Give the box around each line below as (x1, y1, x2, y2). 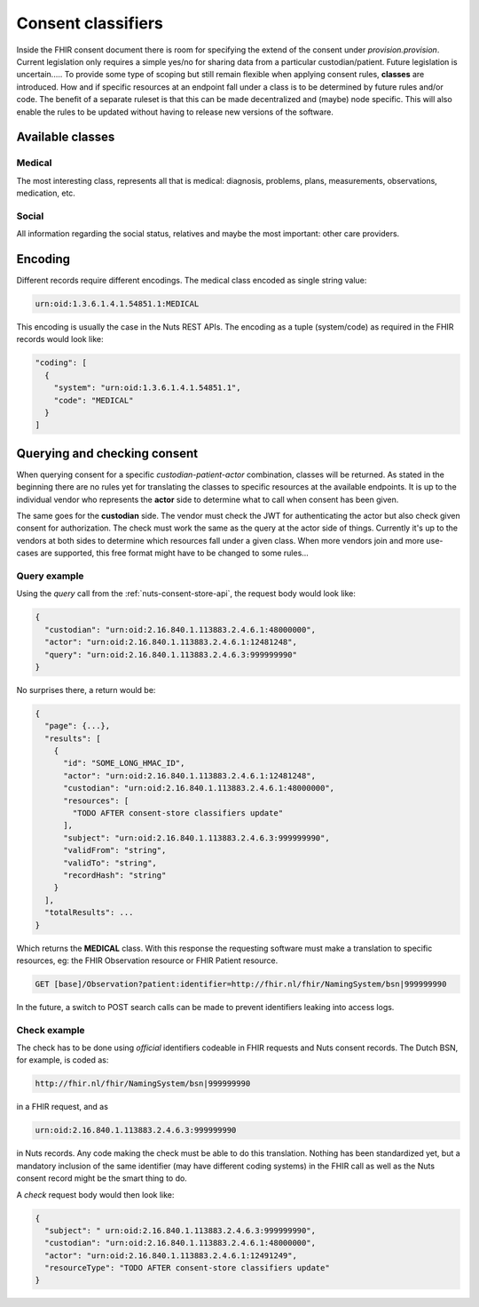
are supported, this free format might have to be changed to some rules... (40, 547, 310, 559)
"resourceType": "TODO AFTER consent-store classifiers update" (44, 1263, 330, 1273)
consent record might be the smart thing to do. (16, 1173, 188, 1183)
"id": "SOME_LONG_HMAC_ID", (63, 758, 185, 769)
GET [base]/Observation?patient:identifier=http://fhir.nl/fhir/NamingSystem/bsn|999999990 (35, 978, 447, 989)
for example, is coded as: (16, 1055, 109, 1065)
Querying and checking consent (16, 445, 199, 461)
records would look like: (16, 334, 104, 345)
